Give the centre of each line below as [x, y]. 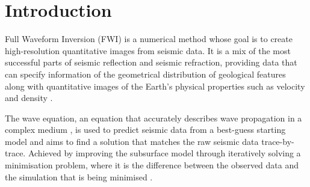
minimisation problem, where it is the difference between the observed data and [152, 165]
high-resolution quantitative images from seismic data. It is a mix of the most [148, 50]
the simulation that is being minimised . [79, 176]
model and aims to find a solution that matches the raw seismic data [132, 141]
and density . [29, 98]
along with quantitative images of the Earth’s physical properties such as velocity [155, 86]
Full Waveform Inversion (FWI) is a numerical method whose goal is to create [149, 39]
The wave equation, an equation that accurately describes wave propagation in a [153, 118]
